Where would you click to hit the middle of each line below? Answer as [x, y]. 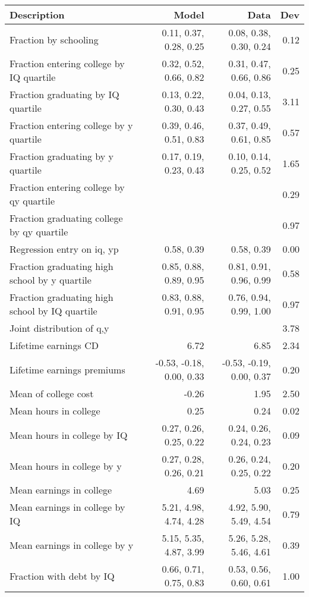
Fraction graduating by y [62, 156]
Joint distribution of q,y [59, 328]
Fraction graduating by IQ [64, 94]
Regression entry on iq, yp [64, 249]
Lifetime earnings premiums [67, 369]
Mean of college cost [52, 393]
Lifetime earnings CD [54, 345]
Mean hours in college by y [66, 466]
